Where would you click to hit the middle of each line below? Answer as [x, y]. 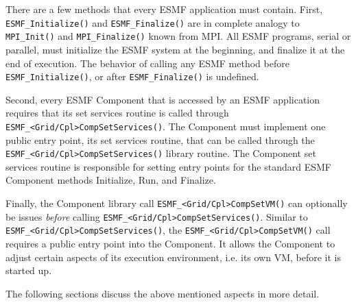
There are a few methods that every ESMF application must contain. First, [164, 9]
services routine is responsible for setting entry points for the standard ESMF [168, 166]
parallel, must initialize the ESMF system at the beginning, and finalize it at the [175, 49]
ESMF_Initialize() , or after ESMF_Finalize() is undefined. [132, 76]
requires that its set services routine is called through [117, 113]
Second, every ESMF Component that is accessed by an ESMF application [163, 99]
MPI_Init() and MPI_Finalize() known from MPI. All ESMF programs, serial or [178, 36]
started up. [29, 270]
